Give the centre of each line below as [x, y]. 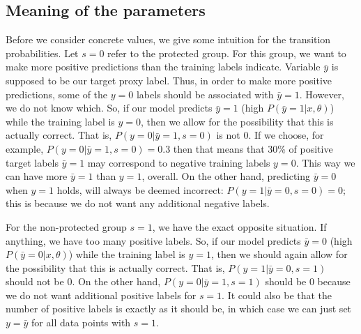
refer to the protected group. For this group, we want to [227, 53]
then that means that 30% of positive [253, 148]
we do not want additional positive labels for [101, 295]
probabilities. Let [42, 53]
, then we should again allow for [279, 254]
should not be [35, 281]
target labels [32, 162]
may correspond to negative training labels [179, 162]
